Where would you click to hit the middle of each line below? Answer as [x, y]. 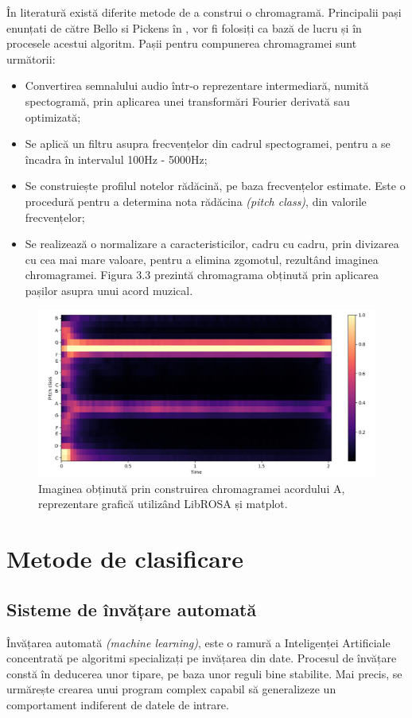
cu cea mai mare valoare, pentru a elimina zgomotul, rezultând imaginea [202, 259]
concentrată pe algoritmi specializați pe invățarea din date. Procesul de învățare [202, 658]
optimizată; [53, 116]
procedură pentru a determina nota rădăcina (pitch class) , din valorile [196, 201]
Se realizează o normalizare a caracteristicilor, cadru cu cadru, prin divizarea [212, 244]
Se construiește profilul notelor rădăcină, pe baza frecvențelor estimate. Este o [215, 186]
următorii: [31, 58]
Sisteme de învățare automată [132, 609]
